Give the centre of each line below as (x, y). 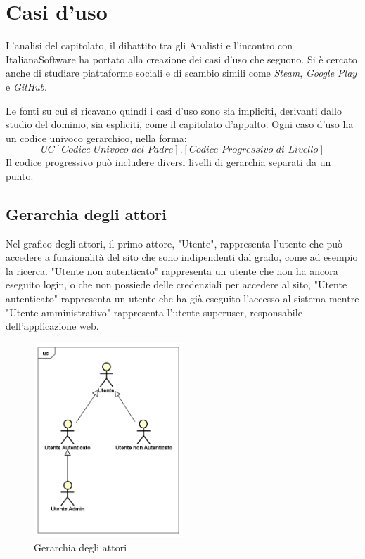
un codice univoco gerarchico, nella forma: (96, 137)
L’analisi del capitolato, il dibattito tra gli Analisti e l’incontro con (149, 45)
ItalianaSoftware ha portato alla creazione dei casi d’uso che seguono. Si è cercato (181, 59)
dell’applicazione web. (52, 326)
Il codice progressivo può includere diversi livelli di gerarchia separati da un (168, 162)
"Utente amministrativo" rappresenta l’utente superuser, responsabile (154, 312)
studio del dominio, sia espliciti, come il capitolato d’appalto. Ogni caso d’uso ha (180, 124)
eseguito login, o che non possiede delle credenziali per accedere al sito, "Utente (177, 284)
